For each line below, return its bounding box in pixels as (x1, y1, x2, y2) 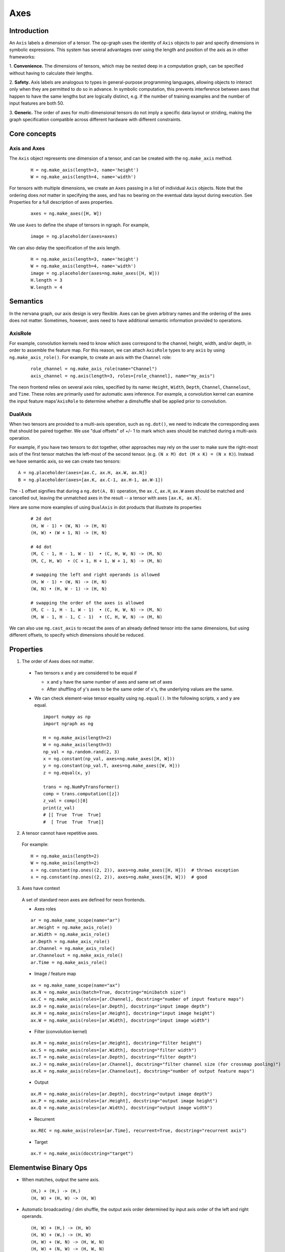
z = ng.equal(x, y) (43, 770, 91, 776)
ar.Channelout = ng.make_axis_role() (30, 953, 123, 959)
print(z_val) (43, 805, 75, 811)
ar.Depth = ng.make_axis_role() (30, 938, 110, 944)
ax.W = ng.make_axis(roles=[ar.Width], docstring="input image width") (30, 1017, 210, 1023)
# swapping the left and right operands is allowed (30, 572, 160, 578)
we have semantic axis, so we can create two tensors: (9, 458, 121, 464)
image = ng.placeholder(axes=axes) (30, 233, 118, 239)
